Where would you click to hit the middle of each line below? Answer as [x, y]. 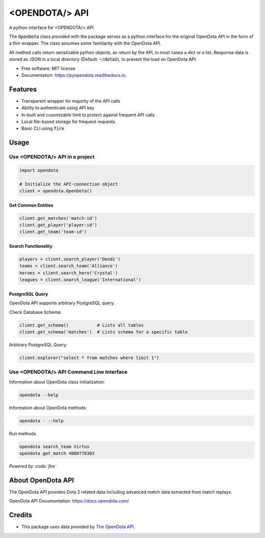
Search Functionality [31, 246]
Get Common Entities [31, 205]
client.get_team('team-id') [53, 232]
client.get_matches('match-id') [58, 218]
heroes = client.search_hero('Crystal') [68, 273]
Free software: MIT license [48, 68]
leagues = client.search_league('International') [80, 280]
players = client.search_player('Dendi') [70, 259]
